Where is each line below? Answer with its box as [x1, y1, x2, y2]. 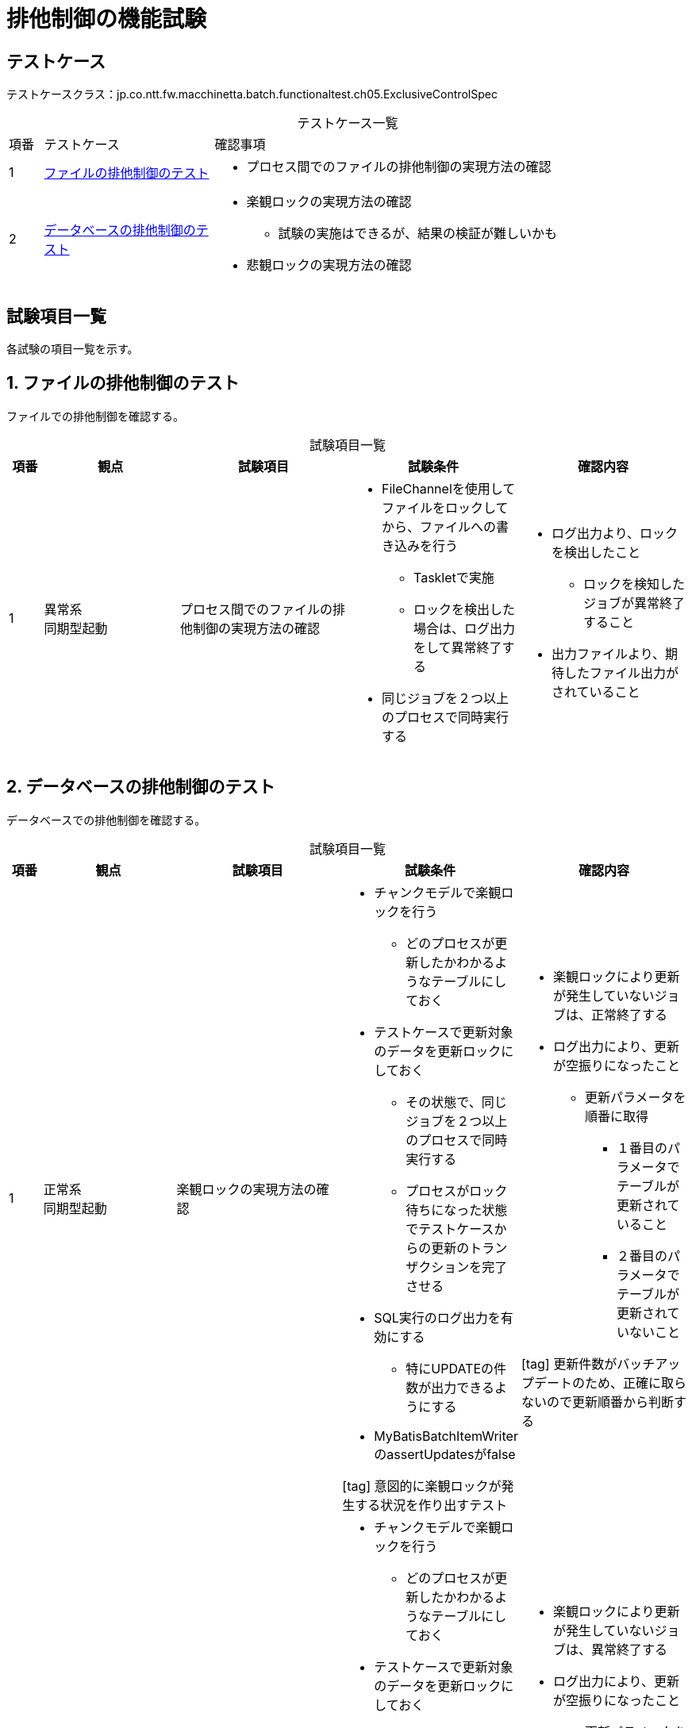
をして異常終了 [413, 639, 502, 655]
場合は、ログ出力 [413, 620, 515, 636]
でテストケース [406, 1220, 494, 1237]
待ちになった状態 [406, 1201, 508, 1218]
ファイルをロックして [381, 499, 509, 516]
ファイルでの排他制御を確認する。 [6, 409, 184, 423]
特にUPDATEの [406, 1360, 494, 1377]
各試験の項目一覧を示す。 [6, 342, 139, 356]
